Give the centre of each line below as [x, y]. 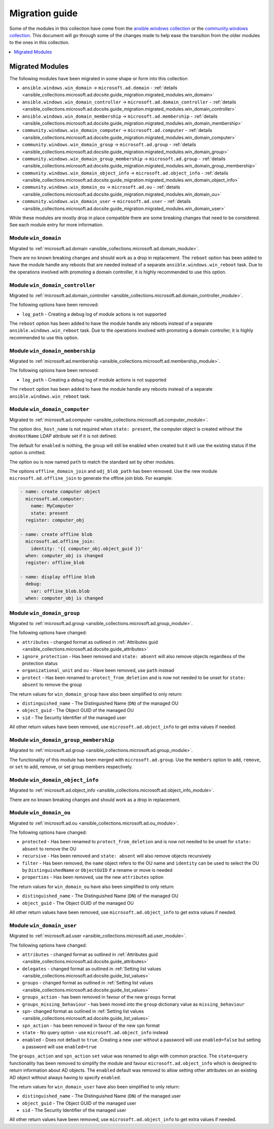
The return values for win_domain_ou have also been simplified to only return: [92, 886]
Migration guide [44, 13]
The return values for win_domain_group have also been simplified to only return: [96, 694]
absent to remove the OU [49, 849]
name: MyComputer [52, 506]
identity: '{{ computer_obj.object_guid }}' [87, 549]
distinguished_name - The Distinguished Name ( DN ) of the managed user [101, 1096]
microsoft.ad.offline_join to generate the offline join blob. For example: [91, 478]
